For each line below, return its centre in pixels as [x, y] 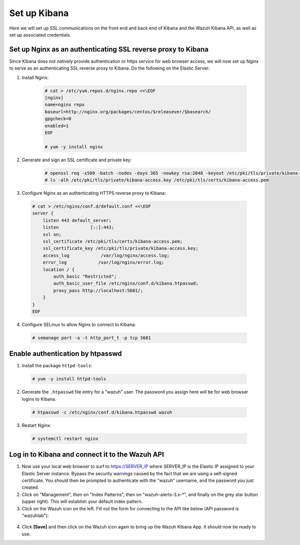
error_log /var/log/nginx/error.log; [103, 262]
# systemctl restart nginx [65, 439]
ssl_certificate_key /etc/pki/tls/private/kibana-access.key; [120, 248]
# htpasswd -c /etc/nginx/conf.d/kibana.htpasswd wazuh [102, 412]
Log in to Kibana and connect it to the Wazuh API [87, 455]
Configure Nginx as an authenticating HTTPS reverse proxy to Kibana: [94, 193]
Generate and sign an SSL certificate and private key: [77, 160]
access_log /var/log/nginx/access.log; [106, 255]
